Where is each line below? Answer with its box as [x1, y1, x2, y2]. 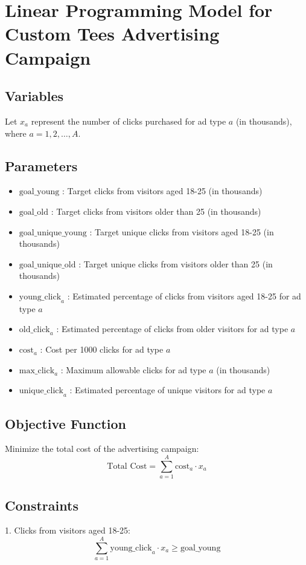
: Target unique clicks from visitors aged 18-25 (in [89, 225, 274, 238]
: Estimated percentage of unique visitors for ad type [69, 384, 266, 396]
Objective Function [5, 414, 127, 433]
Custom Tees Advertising [5, 21, 220, 46]
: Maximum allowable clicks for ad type [60, 363, 206, 376]
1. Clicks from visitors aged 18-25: [5, 524, 130, 537]
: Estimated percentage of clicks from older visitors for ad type [56, 322, 288, 335]
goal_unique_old [19, 260, 76, 269]
